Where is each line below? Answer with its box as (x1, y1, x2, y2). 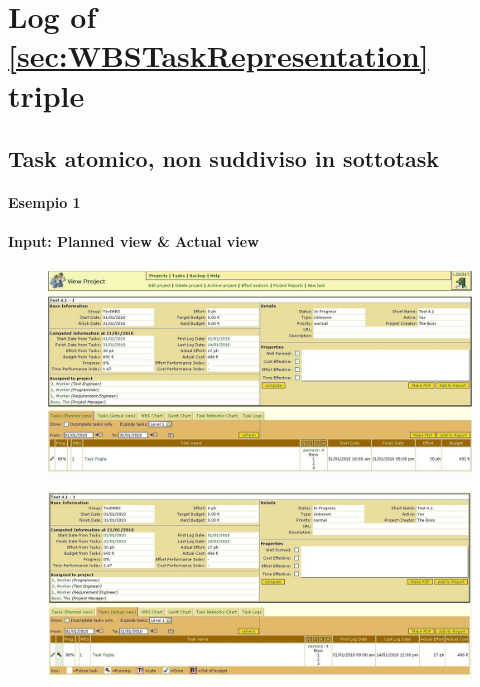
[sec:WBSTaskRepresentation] (8, 35, 429, 76)
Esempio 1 (8, 192, 81, 213)
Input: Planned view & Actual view (8, 231, 259, 252)
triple (8, 74, 85, 115)
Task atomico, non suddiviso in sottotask (8, 143, 439, 174)
